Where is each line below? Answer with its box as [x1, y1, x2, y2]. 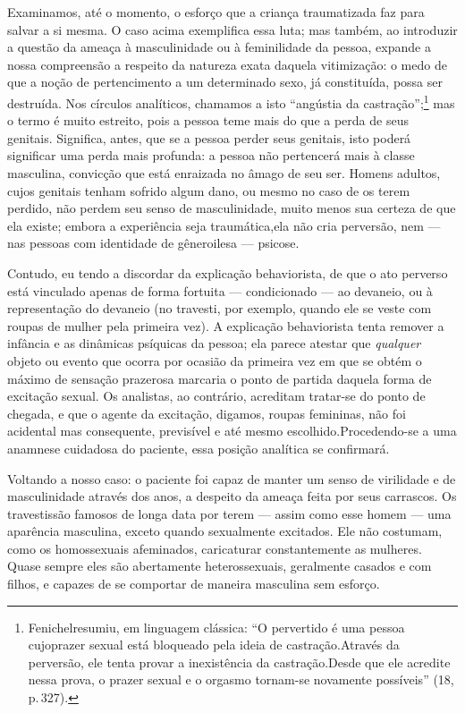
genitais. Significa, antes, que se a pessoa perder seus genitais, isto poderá [7, 128, 411, 147]
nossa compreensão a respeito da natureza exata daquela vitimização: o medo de [7, 55, 447, 73]
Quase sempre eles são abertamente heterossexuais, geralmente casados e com [7, 556, 432, 575]
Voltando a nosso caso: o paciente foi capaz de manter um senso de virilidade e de [7, 469, 456, 488]
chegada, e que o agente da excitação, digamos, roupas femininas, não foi [7, 403, 406, 422]
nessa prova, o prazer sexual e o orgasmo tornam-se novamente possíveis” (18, [28, 670, 454, 689]
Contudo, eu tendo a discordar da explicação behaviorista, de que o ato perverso [7, 263, 448, 282]
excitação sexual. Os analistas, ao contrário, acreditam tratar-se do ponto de [7, 386, 426, 405]
